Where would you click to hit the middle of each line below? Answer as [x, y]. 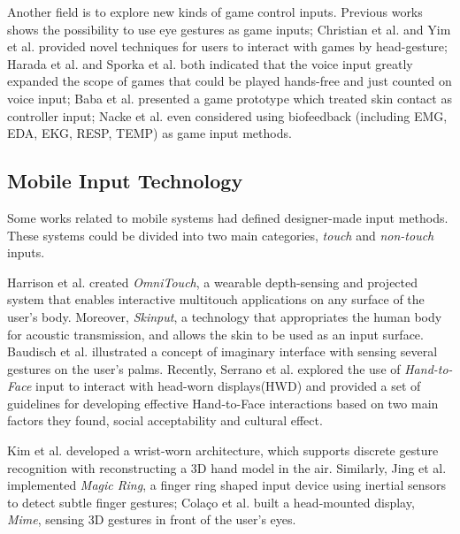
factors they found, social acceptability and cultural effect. [165, 420]
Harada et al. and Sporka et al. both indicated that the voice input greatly [210, 63]
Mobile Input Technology [125, 181]
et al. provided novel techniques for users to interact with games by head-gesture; [227, 46]
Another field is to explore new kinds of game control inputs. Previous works [215, 11]
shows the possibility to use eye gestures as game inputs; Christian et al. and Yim [229, 29]
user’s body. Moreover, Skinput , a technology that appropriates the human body [225, 316]
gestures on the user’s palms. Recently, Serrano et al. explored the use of [204, 368]
